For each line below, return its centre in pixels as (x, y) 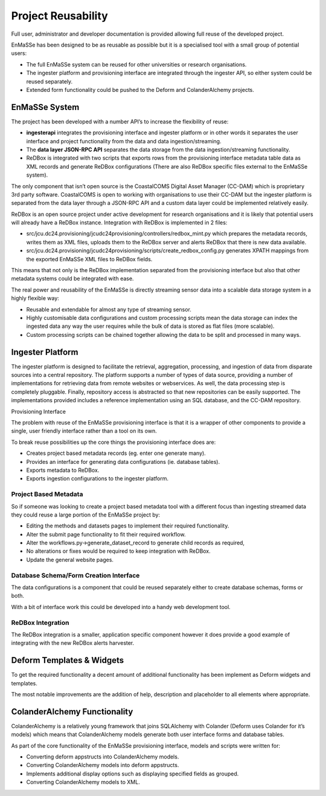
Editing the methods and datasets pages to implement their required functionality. (128, 526)
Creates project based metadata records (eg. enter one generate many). (116, 453)
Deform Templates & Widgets (68, 660)
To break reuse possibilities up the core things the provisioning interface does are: (113, 442)
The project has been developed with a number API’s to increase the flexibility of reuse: (120, 122)
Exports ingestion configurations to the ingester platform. (97, 478)
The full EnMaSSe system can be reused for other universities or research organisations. (136, 64)
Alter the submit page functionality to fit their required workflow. (106, 534)
